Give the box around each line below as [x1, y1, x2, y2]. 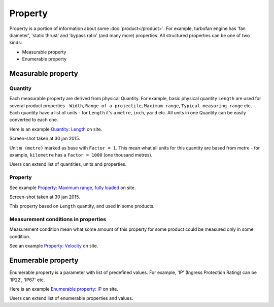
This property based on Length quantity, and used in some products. [9, 203, 155, 209]
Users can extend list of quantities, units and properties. [9, 161, 127, 167]
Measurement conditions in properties [9, 216, 107, 223]
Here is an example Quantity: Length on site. [9, 126, 102, 132]
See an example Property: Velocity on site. [9, 243, 98, 249]
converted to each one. [9, 117, 58, 123]
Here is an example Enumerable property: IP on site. [9, 286, 119, 292]
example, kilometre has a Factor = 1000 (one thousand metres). [9, 152, 153, 158]
